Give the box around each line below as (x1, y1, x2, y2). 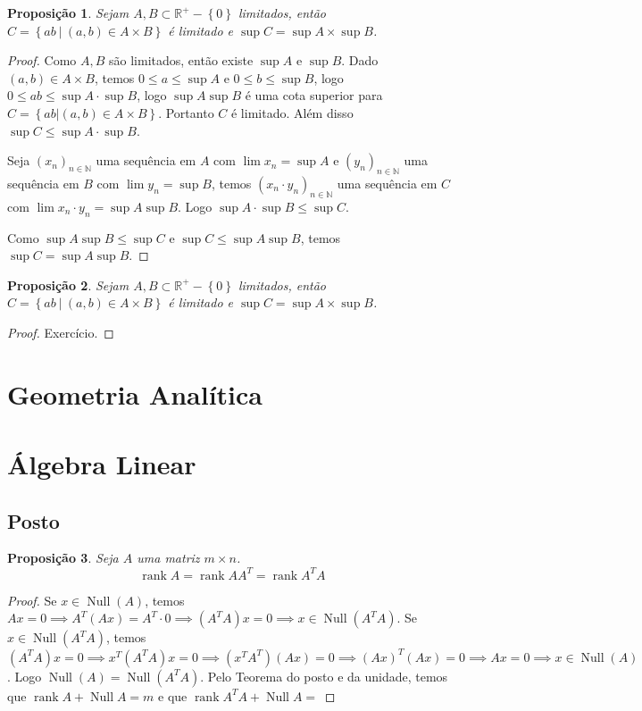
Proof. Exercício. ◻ (7, 322, 114, 341)
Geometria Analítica (7, 375, 263, 412)
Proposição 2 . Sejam (7, 275, 129, 294)
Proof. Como (7, 51, 77, 70)
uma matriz (137, 548, 200, 567)
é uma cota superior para (245, 86, 383, 105)
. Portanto (158, 103, 214, 121)
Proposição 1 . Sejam (7, 4, 129, 21)
